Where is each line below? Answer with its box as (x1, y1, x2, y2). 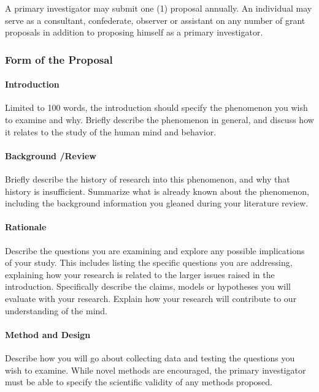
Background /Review (5, 149, 96, 162)
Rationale (5, 221, 47, 233)
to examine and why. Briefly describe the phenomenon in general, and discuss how (5, 113, 314, 126)
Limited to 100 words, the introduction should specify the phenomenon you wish (5, 101, 308, 114)
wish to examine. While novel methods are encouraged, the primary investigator (5, 363, 306, 376)
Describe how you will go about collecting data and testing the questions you (5, 351, 295, 364)
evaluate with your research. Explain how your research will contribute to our (5, 292, 297, 304)
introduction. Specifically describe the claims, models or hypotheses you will (5, 280, 291, 293)
